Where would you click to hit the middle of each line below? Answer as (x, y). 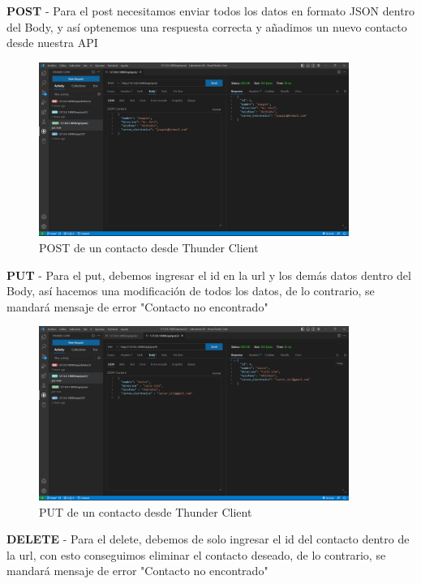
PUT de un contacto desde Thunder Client (146, 511)
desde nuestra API (52, 43)
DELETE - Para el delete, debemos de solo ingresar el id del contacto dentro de (208, 539)
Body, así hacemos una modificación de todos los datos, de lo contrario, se (191, 291)
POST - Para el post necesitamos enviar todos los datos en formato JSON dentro (211, 11)
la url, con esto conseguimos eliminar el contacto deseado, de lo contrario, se (196, 554)
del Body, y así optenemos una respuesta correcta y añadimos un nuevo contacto (207, 26)
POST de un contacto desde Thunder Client (149, 248)
